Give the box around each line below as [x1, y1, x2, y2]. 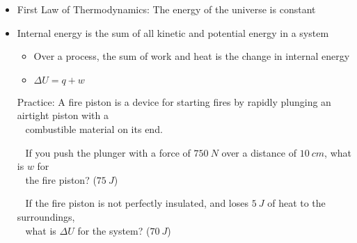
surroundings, [17, 209, 75, 224]
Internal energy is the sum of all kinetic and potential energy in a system [17, 25, 329, 40]
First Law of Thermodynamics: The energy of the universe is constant [17, 2, 316, 16]
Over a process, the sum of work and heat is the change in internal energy [33, 49, 350, 63]
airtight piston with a [17, 108, 109, 123]
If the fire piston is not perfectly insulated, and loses [25, 196, 248, 210]
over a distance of [221, 145, 296, 159]
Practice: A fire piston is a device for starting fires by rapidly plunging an [17, 94, 331, 109]
